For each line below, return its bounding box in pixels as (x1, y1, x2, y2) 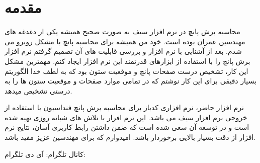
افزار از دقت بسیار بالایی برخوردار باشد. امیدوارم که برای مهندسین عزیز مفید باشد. (5, 132, 256, 142)
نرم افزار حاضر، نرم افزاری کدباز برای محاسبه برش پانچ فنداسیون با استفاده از (5, 102, 244, 113)
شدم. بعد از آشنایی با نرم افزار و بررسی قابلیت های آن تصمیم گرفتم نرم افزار (5, 46, 242, 56)
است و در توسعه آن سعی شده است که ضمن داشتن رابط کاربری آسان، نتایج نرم (5, 122, 249, 132)
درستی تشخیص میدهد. (5, 85, 72, 96)
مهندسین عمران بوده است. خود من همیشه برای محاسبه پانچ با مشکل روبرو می (5, 36, 245, 46)
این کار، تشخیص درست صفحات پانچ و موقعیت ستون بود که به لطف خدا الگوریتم (5, 65, 248, 76)
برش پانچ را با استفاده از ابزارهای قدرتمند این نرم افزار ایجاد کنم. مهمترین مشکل (5, 55, 250, 66)
